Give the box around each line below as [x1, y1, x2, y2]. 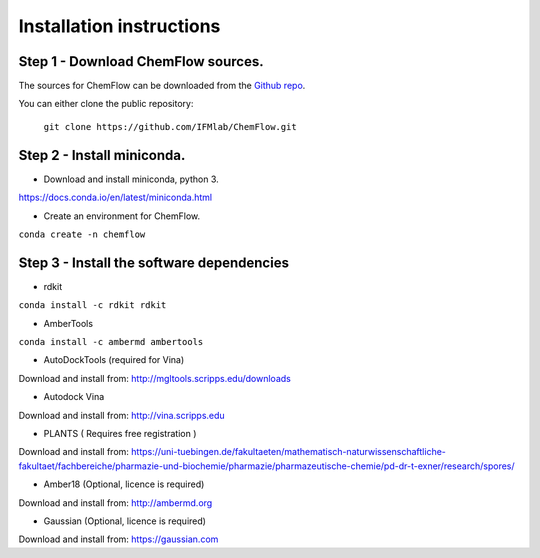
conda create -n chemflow [18, 228, 146, 240]
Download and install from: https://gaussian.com [18, 533, 219, 545]
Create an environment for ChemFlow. [43, 210, 201, 222]
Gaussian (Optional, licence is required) [43, 515, 207, 527]
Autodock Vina [43, 391, 105, 403]
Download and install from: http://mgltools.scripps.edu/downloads [18, 372, 292, 384]
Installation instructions [18, 15, 221, 37]
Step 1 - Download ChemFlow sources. [18, 53, 264, 70]
